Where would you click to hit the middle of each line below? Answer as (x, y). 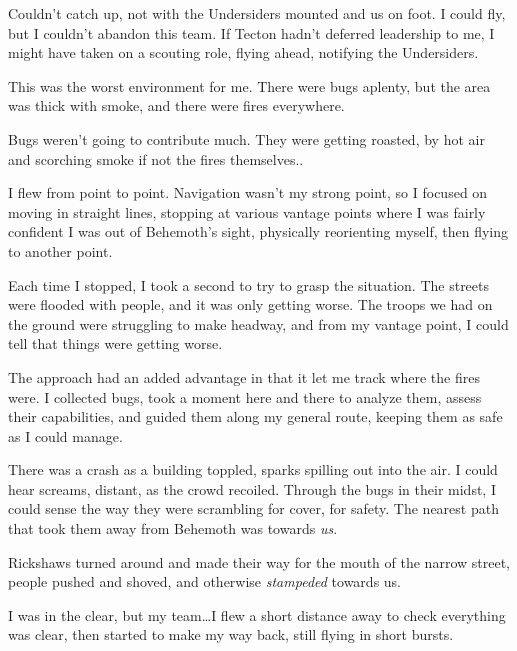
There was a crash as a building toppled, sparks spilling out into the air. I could (253, 469)
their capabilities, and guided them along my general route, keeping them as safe (255, 416)
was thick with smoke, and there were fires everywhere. (176, 105)
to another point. (60, 250)
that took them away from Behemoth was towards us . (173, 528)
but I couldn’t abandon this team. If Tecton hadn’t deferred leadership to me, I (251, 32)
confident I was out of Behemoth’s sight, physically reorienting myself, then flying (258, 231)
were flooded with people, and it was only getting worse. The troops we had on (250, 304)
